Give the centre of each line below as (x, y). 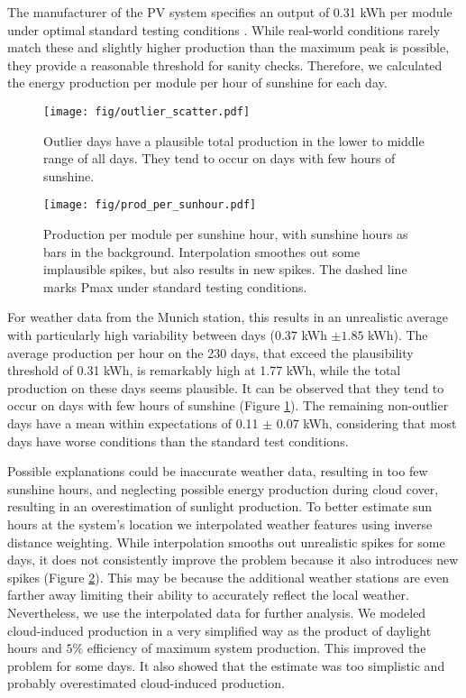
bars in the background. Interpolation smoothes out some (202, 251)
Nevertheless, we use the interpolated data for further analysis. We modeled (217, 612)
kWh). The (398, 335)
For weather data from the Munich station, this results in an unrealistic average (228, 317)
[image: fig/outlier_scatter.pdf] (147, 111)
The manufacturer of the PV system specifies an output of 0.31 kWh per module (230, 12)
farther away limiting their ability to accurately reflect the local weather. (208, 595)
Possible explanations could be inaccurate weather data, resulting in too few (218, 471)
